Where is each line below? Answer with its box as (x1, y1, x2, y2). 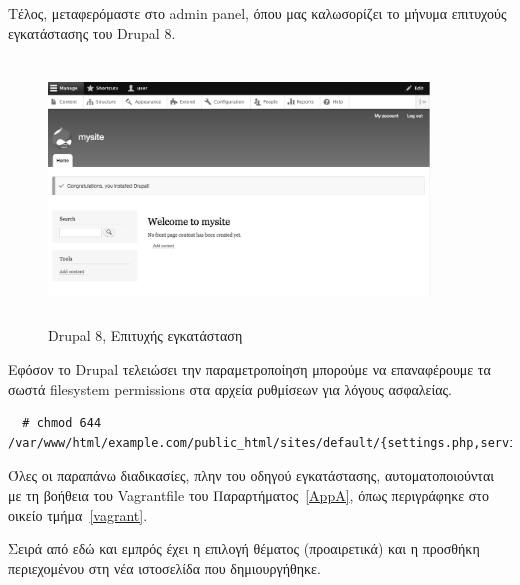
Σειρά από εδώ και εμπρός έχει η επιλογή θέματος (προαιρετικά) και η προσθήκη (8, 538, 480, 559)
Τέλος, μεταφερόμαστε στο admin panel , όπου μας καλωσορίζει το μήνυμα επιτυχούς (8, 3, 507, 23)
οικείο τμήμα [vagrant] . (8, 504, 148, 525)
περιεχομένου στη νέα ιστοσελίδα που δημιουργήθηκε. (8, 557, 321, 578)
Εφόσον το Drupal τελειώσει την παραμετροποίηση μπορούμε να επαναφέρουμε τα (8, 358, 491, 379)
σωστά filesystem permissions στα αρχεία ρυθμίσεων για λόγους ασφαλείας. (8, 378, 453, 399)
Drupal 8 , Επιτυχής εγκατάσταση (48, 325, 243, 346)
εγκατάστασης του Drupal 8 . (8, 22, 176, 43)
